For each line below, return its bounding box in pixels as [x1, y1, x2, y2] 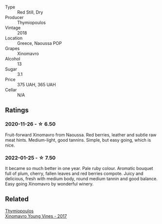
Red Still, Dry [17, 9, 43, 15]
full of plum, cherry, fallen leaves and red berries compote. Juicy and [5, 170, 144, 176]
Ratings [5, 106, 29, 114]
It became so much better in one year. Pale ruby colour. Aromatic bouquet [5, 165, 153, 171]
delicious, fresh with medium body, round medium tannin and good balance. [5, 175, 158, 182]
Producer [5, 15, 24, 20]
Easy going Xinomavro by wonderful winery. [5, 181, 94, 187]
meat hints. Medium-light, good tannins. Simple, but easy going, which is [5, 137, 151, 143]
